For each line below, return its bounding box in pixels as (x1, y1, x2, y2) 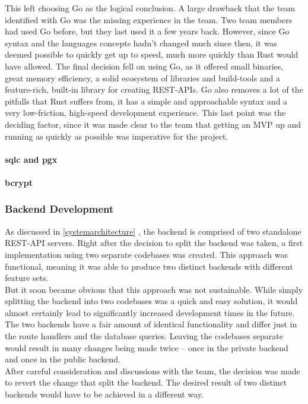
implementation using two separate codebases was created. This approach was (5, 248, 288, 260)
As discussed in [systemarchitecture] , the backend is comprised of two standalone (5, 225, 301, 237)
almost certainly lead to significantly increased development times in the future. (5, 306, 295, 318)
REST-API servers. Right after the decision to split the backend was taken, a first (5, 236, 303, 249)
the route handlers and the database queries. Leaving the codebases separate (5, 330, 284, 342)
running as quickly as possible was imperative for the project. (5, 130, 228, 142)
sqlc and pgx (5, 153, 58, 165)
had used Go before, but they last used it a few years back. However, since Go (5, 25, 290, 37)
